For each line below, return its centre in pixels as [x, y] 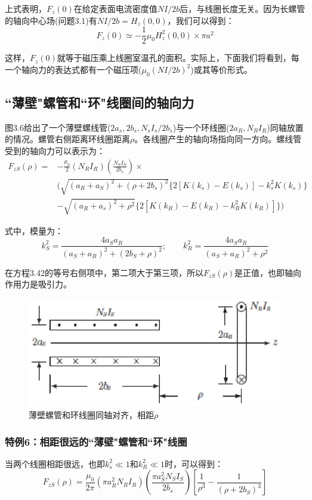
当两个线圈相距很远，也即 [55, 463]
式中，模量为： [34, 230]
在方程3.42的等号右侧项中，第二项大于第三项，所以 [104, 272]
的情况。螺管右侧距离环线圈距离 [67, 139]
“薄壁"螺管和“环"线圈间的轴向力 [100, 102]
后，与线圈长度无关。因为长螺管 [243, 8]
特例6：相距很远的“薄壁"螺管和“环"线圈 [96, 441]
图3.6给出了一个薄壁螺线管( [58, 127]
